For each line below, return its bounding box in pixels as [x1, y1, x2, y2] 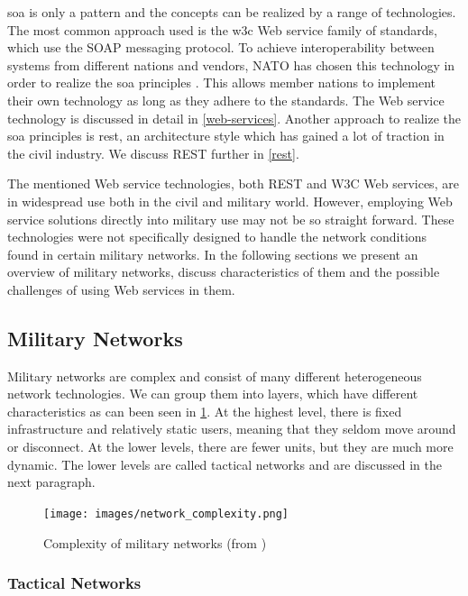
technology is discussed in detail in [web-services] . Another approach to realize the [7, 108, 462, 127]
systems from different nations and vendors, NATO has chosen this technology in [7, 55, 455, 74]
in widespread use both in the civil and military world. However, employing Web [7, 191, 453, 210]
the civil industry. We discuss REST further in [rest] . [7, 143, 299, 162]
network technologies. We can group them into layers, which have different [7, 384, 418, 403]
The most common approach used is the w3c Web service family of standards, [7, 20, 437, 39]
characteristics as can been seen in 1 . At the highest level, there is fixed [7, 401, 402, 420]
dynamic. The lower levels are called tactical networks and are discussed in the [7, 454, 442, 473]
